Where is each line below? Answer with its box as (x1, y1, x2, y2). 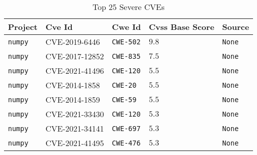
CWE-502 (112, 37, 141, 46)
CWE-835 (112, 52, 141, 60)
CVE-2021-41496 (45, 65, 104, 76)
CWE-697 (112, 124, 141, 133)
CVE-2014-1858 (45, 79, 100, 91)
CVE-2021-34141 (45, 123, 104, 134)
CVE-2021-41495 (45, 137, 104, 149)
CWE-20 (112, 81, 137, 89)
